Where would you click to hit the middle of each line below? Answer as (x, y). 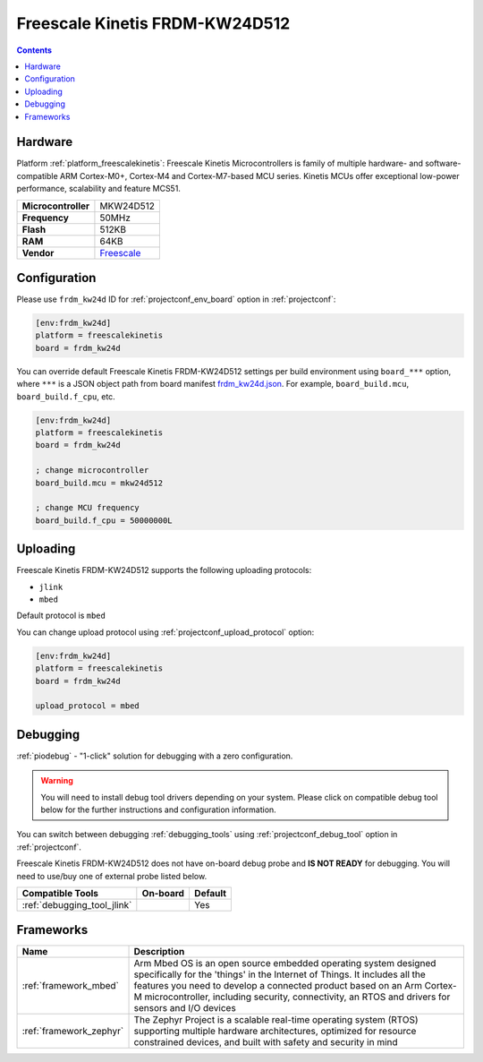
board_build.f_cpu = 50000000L (104, 520)
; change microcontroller (92, 471)
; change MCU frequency (88, 508)
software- (443, 163)
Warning (57, 781)
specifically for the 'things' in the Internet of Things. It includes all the (280, 974)
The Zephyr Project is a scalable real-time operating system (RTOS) (276, 1020)
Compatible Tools (60, 893)
